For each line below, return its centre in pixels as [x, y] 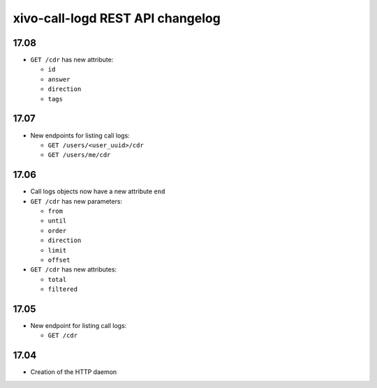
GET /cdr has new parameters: [76, 201]
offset [59, 260]
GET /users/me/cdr [79, 155]
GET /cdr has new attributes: [74, 269]
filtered [63, 289]
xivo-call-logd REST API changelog [117, 18]
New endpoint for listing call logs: [79, 326]
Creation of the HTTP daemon [74, 372]
